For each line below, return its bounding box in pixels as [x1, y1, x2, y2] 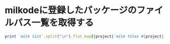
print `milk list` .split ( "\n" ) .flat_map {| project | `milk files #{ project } [5, 33, 164, 39]
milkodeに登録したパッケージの [5, 4, 137, 16]
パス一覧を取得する [14, 17, 94, 28]
